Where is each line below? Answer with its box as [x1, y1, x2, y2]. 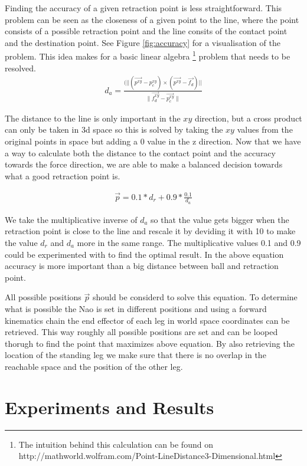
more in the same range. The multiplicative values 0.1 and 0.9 [77, 236, 301, 248]
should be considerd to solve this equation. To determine [92, 291, 298, 303]
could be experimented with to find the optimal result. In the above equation [5, 248, 284, 260]
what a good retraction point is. [5, 169, 120, 182]
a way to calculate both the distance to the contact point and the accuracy [5, 146, 276, 159]
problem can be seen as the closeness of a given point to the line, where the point [5, 13, 299, 25]
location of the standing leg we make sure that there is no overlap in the [5, 349, 266, 361]
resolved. [5, 61, 37, 74]
